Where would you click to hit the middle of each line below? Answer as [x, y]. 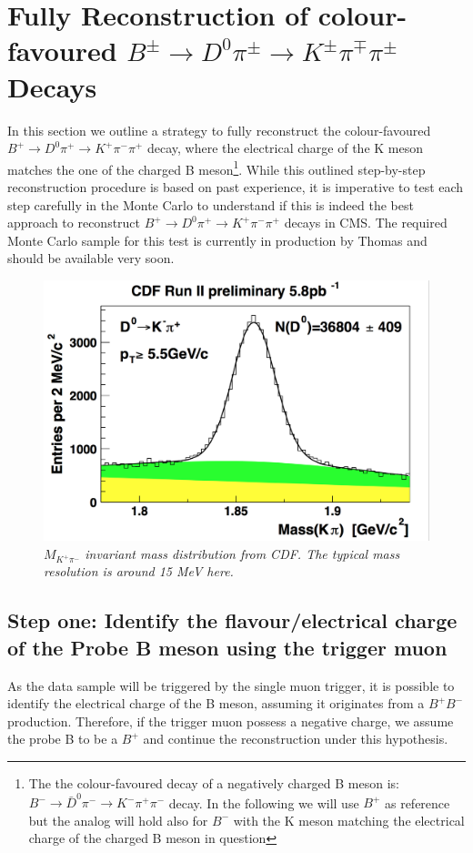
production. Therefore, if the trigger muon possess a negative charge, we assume [231, 721]
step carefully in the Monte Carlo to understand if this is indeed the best [211, 204]
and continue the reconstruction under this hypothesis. [296, 739]
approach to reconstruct [74, 223]
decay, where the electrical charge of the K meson [285, 148]
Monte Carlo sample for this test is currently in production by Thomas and [217, 240]
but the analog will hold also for [118, 820]
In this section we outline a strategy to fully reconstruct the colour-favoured [219, 130]
